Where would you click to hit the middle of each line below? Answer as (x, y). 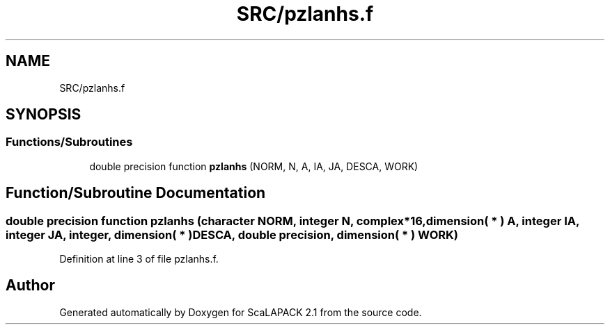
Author (30, 286)
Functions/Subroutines (69, 142)
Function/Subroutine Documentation (136, 193)
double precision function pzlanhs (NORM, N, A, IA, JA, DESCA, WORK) (254, 166)
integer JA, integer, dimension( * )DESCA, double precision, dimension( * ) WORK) (232, 234)
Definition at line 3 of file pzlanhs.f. (139, 259)
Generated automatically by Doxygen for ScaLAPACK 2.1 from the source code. (241, 312)
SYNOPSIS (44, 115)
